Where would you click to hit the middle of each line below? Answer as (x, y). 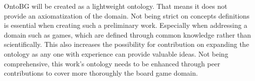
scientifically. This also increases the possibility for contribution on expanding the (127, 44)
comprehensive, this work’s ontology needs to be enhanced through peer (112, 63)
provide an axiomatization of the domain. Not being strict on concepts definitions (127, 15)
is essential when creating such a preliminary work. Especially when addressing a (126, 25)
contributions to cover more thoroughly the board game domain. (101, 73)
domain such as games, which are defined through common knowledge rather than (127, 34)
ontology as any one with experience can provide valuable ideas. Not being (116, 53)
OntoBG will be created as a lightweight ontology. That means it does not (116, 6)
